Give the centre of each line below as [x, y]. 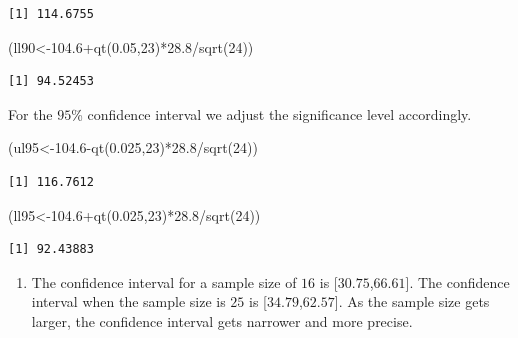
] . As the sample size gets [412, 301]
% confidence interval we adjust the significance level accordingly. [271, 113]
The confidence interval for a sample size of [164, 281]
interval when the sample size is [128, 301]
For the [30, 113]
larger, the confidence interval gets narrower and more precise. [222, 320]
